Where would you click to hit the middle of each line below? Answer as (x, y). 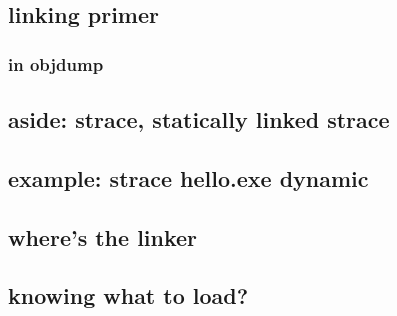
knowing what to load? (128, 295)
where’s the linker (103, 236)
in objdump (56, 63)
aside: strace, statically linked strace (199, 119)
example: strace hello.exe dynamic (188, 177)
